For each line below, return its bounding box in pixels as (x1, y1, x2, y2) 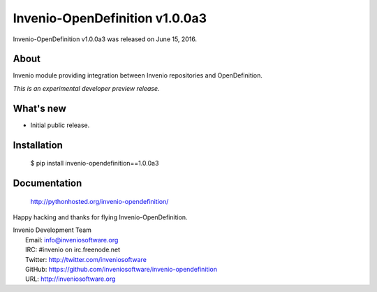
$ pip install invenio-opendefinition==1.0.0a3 (30, 159, 159, 168)
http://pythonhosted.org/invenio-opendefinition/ (30, 197, 169, 205)
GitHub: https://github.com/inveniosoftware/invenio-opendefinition (25, 265, 218, 273)
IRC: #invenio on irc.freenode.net (25, 245, 121, 254)
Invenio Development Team (13, 226, 92, 234)
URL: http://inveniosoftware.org (25, 275, 116, 283)
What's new (13, 102, 66, 115)
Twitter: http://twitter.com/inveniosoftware (25, 255, 147, 263)
